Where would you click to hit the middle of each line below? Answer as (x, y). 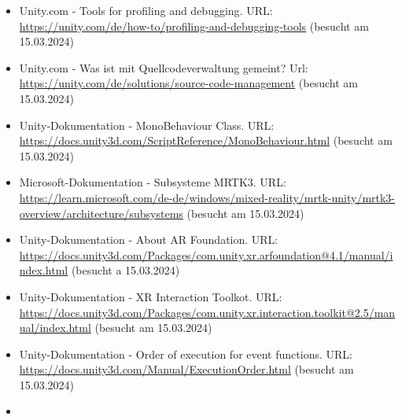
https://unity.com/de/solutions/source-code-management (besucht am (188, 83)
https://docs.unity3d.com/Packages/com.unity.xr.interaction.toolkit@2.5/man (207, 312)
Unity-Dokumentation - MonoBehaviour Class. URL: (147, 125)
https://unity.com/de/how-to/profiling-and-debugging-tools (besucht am (194, 26)
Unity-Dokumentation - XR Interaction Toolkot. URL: (151, 296)
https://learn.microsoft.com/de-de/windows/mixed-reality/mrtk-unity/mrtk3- (207, 197)
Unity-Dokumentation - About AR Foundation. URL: (149, 239)
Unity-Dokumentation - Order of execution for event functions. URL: (186, 354)
